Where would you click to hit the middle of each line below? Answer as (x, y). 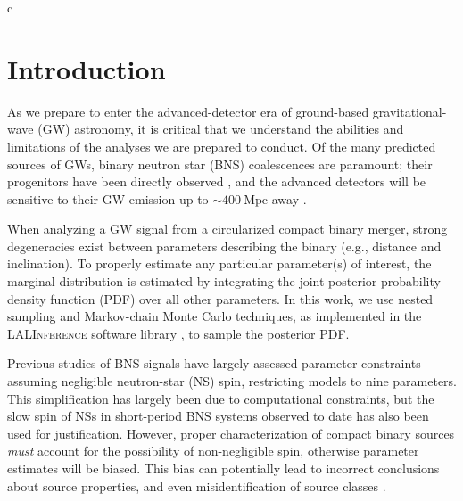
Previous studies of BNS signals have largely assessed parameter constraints (214, 363)
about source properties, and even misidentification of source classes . (197, 485)
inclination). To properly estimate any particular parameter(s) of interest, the (219, 263)
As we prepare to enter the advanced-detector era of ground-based (188, 111)
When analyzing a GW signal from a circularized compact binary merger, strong (227, 229)
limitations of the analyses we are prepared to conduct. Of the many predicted (222, 146)
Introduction (87, 68)
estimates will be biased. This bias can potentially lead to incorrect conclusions (223, 468)
